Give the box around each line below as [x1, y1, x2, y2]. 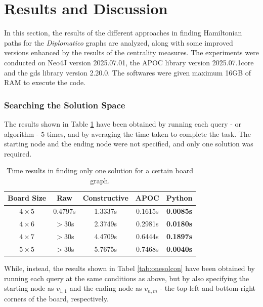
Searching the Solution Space [4, 98, 125, 111]
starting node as [4, 283, 54, 293]
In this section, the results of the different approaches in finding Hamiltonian [4, 27, 242, 38]
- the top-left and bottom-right [160, 283, 255, 293]
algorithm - [4, 128, 39, 139]
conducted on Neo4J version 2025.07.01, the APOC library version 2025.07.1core [4, 57, 254, 67]
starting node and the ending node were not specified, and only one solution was [4, 138, 253, 149]
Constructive [82, 193, 128, 203]
